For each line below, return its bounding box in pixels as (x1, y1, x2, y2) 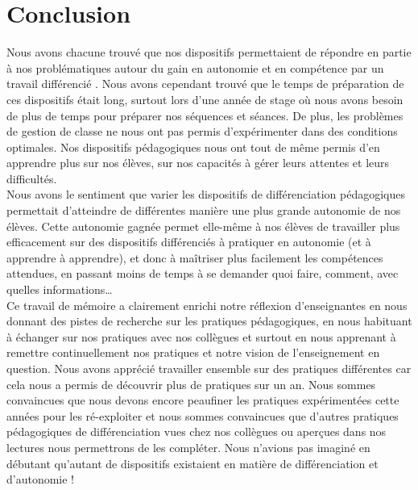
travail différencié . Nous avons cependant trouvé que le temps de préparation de (6, 75, 404, 92)
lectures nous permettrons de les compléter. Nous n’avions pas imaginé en (6, 438, 370, 455)
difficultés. (6, 170, 57, 186)
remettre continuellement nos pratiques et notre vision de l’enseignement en (6, 344, 380, 361)
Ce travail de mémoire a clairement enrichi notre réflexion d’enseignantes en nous (6, 296, 408, 313)
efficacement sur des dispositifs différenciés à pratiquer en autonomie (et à (6, 233, 371, 250)
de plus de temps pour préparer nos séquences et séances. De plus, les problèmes (6, 107, 404, 124)
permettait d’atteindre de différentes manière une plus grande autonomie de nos (6, 202, 401, 219)
